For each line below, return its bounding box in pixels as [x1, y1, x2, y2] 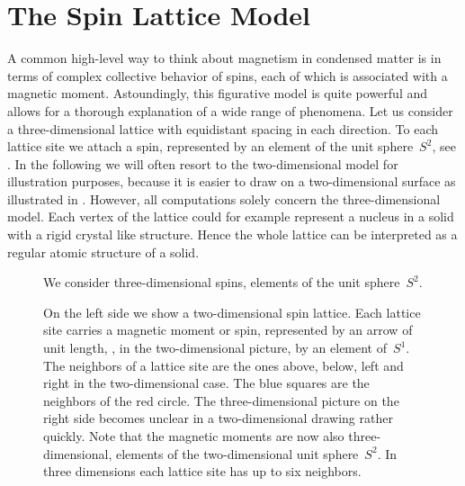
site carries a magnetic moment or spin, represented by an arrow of [43, 320, 413, 339]
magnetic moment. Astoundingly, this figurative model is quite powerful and [7, 84, 428, 103]
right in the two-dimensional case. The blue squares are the [43, 373, 370, 392]
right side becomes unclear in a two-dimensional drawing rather [43, 409, 393, 427]
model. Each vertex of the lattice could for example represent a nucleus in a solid [7, 207, 454, 226]
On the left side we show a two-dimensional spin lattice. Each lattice [43, 302, 421, 321]
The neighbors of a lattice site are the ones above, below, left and [43, 355, 404, 374]
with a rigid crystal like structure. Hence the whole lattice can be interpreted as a [7, 225, 458, 244]
